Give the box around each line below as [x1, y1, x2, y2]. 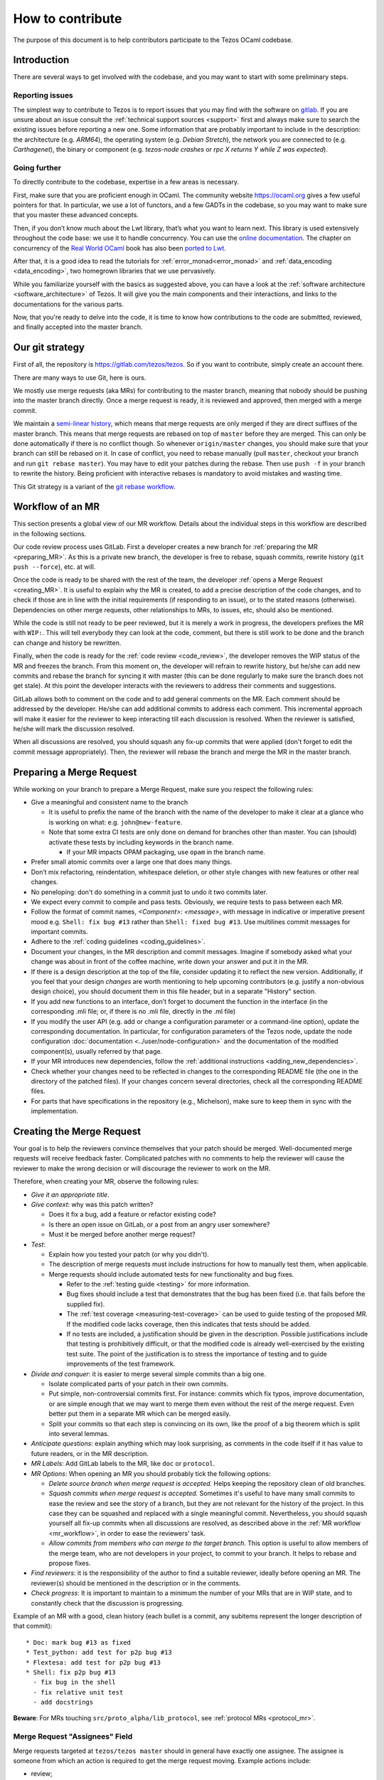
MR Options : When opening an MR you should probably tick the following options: [31, 1469, 271, 1477]
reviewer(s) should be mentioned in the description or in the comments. [31, 1579, 241, 1587]
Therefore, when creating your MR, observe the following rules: [13, 1177, 199, 1185]
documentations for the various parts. [13, 300, 124, 308]
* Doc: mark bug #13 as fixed [26, 1638, 132, 1646]
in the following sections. [13, 529, 87, 538]
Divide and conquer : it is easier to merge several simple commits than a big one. [31, 1369, 267, 1378]
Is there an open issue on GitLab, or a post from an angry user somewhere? [48, 1220, 270, 1228]
